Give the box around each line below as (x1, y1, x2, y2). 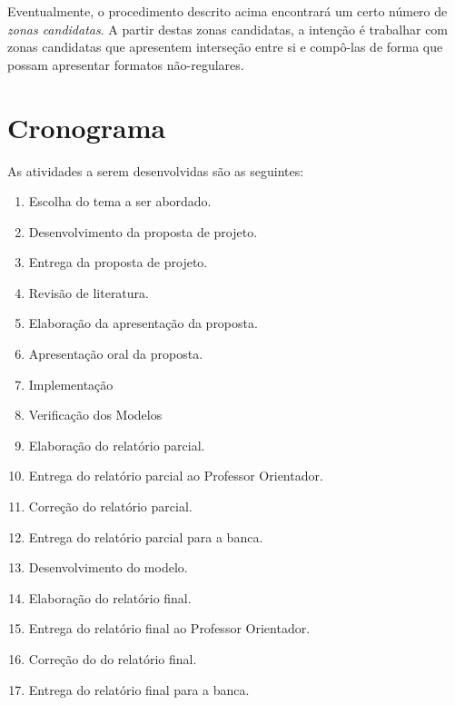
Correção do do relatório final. (28, 650, 197, 668)
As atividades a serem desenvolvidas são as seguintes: (7, 161, 304, 180)
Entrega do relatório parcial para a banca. (28, 527, 263, 546)
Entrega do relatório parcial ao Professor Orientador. (28, 466, 323, 485)
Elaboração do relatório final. (28, 588, 192, 607)
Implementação (28, 374, 114, 393)
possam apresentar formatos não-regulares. (7, 55, 244, 74)
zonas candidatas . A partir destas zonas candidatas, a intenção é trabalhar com (7, 19, 449, 38)
